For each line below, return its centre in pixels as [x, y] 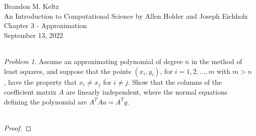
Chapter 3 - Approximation [45, 25]
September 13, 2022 [34, 35]
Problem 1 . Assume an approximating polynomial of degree [93, 61]
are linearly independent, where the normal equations [147, 92]
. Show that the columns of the [175, 82]
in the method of [217, 61]
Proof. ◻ [18, 127]
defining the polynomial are [46, 101]
